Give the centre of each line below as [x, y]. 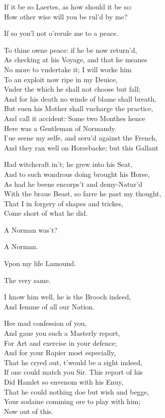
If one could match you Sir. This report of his [74, 372]
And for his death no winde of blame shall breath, [80, 98]
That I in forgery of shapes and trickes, [64, 203]
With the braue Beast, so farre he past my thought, [83, 194]
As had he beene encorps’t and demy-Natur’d [73, 184]
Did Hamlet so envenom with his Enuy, [64, 382]
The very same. [27, 280]
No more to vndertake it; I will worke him [68, 69]
